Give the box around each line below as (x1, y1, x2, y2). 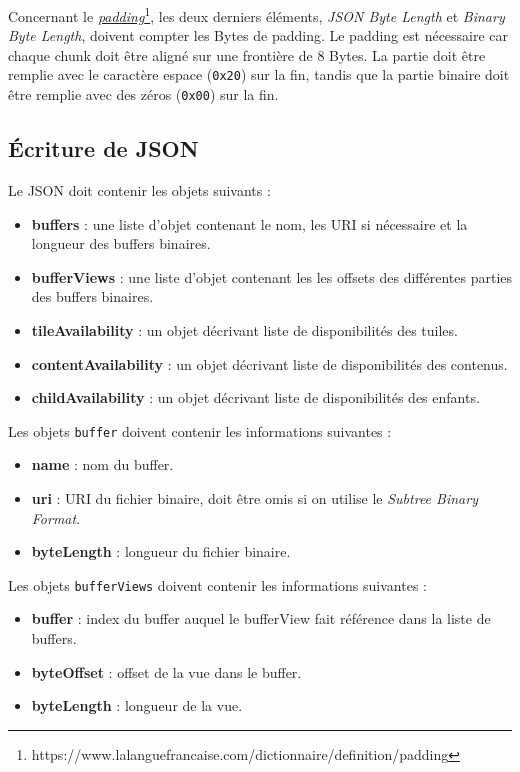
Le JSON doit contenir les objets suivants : (8, 179, 271, 200)
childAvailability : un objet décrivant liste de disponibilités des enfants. (31, 387, 480, 408)
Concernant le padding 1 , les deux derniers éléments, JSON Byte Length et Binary (8, 3, 505, 26)
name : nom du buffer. (31, 454, 174, 475)
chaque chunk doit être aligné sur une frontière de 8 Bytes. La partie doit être (8, 44, 486, 65)
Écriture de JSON (8, 133, 199, 164)
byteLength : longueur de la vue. (31, 695, 243, 716)
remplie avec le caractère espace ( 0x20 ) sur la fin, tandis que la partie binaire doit (8, 64, 510, 85)
